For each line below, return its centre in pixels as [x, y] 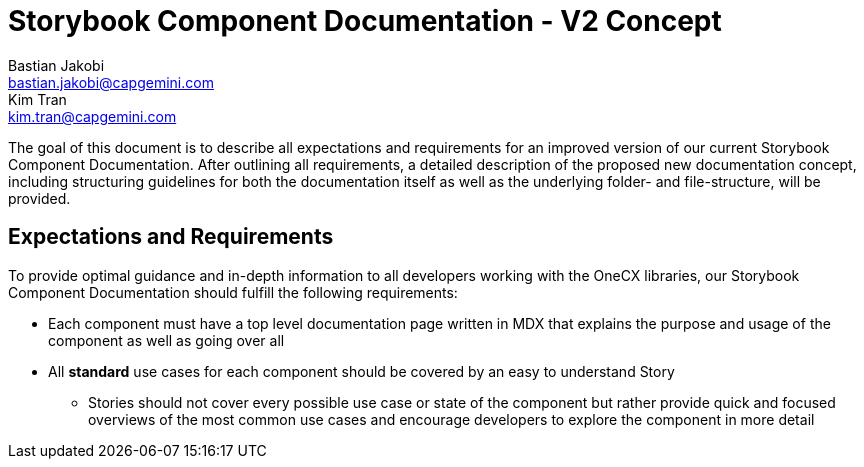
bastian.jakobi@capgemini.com [111, 82]
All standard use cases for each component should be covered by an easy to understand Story [361, 371]
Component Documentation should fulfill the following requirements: [233, 292]
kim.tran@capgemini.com [92, 116]
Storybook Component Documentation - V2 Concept [365, 21]
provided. [39, 198]
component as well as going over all [166, 340]
